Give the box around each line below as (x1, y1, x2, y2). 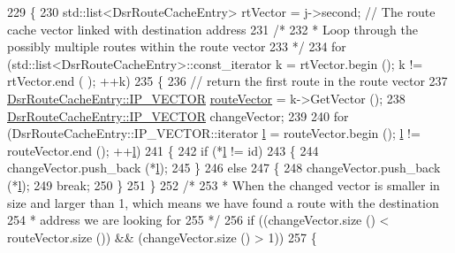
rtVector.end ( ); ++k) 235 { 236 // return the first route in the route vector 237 (7, 72, 448, 90)
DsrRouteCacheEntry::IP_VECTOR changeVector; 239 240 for (7, 106, 349, 125)
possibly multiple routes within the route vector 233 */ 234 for (7, 37, 346, 56)
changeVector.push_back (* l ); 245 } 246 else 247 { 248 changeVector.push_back (7, 158, 441, 177)
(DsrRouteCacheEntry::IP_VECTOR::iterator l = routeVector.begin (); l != (7, 124, 421, 142)
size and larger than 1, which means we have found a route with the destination (7, 193, 439, 211)
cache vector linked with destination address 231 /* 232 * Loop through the (7, 19, 418, 38)
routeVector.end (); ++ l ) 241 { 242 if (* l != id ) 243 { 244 (7, 141, 319, 159)
